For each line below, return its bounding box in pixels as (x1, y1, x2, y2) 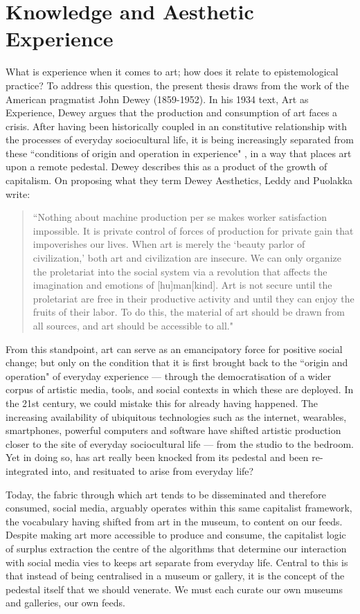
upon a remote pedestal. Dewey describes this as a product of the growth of (6, 159, 327, 174)
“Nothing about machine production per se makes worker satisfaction (33, 210, 327, 224)
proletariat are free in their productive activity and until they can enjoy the (33, 291, 354, 305)
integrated (6, 463, 48, 478)
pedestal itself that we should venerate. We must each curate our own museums (6, 581, 343, 596)
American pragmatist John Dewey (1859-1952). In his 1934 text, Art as (6, 91, 309, 106)
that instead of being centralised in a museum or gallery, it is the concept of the (6, 568, 345, 583)
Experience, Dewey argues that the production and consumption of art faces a (6, 105, 338, 120)
